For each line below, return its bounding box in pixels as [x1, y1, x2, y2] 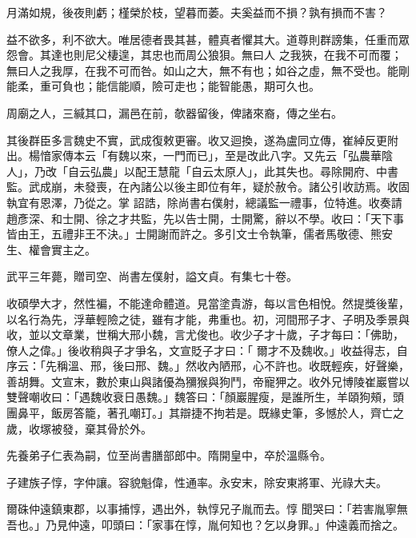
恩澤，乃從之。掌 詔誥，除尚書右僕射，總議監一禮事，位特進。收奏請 [39, 193, 402, 210]
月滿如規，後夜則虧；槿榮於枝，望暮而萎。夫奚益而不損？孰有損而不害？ [6, 4, 387, 20]
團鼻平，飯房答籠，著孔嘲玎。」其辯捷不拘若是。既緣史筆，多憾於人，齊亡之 [6, 404, 404, 421]
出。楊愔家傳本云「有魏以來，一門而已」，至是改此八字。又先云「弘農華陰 [6, 147, 393, 164]
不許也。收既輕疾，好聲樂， [263, 357, 410, 374]
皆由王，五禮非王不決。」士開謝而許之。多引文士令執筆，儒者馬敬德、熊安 [6, 225, 393, 242]
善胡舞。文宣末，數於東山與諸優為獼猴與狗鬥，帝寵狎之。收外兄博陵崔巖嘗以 [6, 373, 410, 389]
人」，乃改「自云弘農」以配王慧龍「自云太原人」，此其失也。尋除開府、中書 [6, 162, 398, 179]
